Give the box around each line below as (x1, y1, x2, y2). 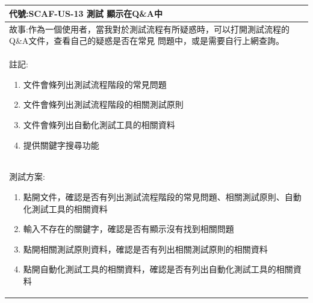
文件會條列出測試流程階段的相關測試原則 (23, 98, 184, 111)
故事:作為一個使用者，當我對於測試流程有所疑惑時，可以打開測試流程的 (9, 22, 290, 35)
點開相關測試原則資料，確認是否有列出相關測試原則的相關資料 (23, 242, 268, 255)
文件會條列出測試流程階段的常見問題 (23, 78, 167, 90)
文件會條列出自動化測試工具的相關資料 (23, 118, 175, 130)
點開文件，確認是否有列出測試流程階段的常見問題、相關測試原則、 (23, 190, 285, 203)
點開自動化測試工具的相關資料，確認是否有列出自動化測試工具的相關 (23, 263, 293, 275)
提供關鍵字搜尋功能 (23, 138, 99, 151)
